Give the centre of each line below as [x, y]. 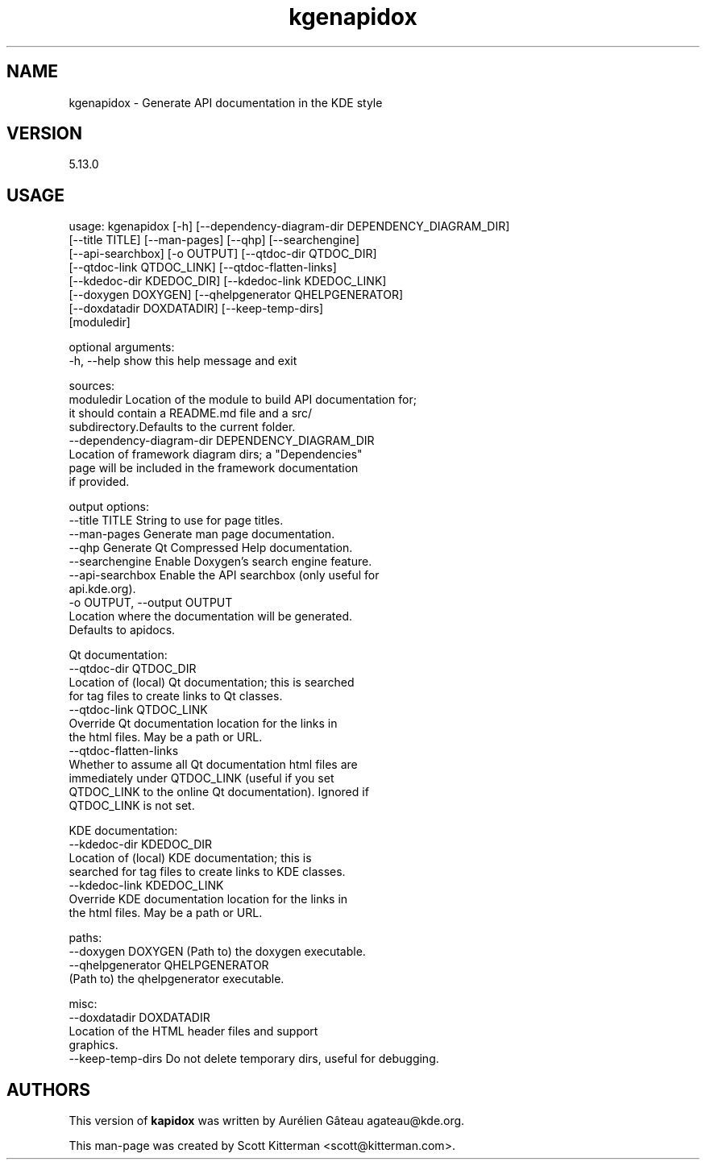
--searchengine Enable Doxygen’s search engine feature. [220, 562]
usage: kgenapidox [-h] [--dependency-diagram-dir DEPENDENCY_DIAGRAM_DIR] [289, 226]
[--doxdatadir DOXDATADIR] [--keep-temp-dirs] [196, 309]
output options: [109, 507]
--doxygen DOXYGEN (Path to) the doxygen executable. [217, 952]
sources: [92, 386]
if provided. [99, 482]
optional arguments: [122, 347]
